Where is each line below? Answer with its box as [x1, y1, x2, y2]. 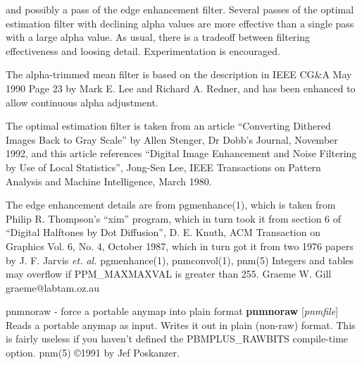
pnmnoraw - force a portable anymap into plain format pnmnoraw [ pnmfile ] [6, 304, 339, 318]
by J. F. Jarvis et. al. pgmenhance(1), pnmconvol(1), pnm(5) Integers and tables [6, 252, 354, 267]
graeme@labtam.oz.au [6, 280, 100, 295]
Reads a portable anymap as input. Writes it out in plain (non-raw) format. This [6, 317, 356, 332]
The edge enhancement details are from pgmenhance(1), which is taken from [6, 197, 336, 212]
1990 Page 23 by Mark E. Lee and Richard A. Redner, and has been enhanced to [6, 80, 356, 95]
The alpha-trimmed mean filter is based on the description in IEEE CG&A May [6, 67, 352, 82]
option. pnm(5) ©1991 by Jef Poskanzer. [6, 345, 180, 360]
